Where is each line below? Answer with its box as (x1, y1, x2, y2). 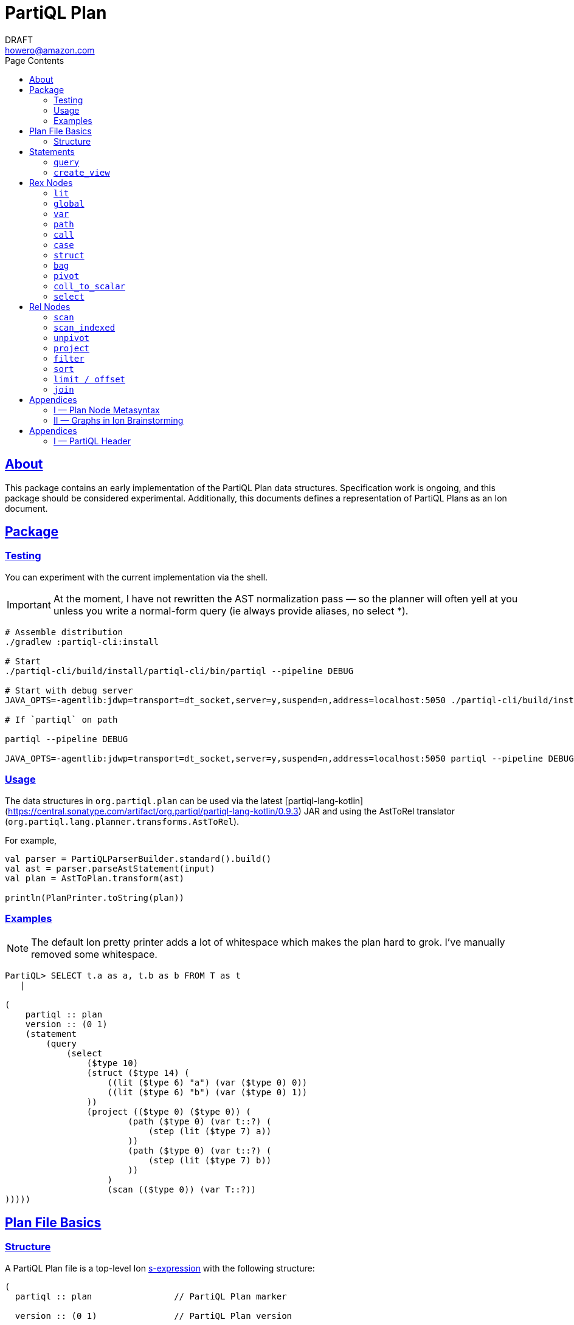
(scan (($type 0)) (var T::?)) (107, 1185, 257, 1195)
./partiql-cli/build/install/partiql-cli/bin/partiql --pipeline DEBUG (5, 666, 354, 676)
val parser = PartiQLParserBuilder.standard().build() (5, 853, 272, 864)
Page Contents (5, 55, 64, 66)
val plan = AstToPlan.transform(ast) (5, 873, 185, 883)
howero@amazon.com (5, 44, 95, 55)
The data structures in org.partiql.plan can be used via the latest (5, 795, 283, 806)
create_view (54, 167, 110, 177)
